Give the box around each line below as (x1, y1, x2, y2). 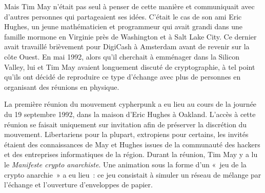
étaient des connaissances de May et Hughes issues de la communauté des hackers (4, 139, 260, 149)
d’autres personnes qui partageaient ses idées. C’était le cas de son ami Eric (4, 11, 242, 22)
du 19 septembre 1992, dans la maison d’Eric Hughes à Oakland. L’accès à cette (4, 108, 256, 119)
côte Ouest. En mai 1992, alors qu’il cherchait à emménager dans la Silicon (4, 51, 240, 62)
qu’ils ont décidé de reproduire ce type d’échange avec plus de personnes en (4, 71, 241, 82)
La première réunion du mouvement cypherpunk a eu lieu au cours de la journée (4, 99, 257, 109)
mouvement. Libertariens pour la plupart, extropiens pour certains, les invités (4, 129, 249, 140)
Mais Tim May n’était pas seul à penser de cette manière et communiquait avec (4, 1, 255, 11)
